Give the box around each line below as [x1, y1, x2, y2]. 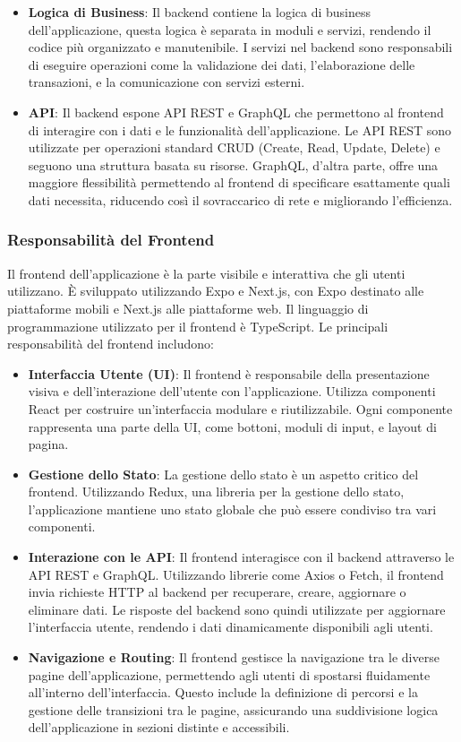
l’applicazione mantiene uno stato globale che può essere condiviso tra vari [28, 499, 437, 518]
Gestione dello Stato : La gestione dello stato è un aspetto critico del [28, 464, 419, 483]
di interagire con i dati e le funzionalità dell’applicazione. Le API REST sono [28, 120, 452, 139]
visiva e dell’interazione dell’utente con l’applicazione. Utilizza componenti [28, 382, 436, 401]
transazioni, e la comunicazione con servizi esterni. [28, 73, 305, 91]
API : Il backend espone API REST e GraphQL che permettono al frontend [28, 102, 444, 121]
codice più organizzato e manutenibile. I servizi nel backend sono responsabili [28, 38, 453, 56]
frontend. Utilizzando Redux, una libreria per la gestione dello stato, [28, 482, 405, 501]
